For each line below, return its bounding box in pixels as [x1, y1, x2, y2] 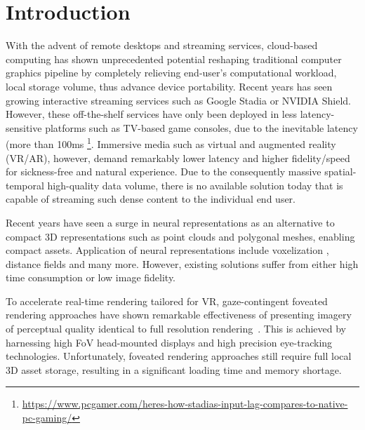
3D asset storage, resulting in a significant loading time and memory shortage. [6, 362, 342, 377]
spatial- [324, 164, 357, 179]
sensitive [6, 120, 42, 135]
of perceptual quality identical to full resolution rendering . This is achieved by [6, 321, 346, 336]
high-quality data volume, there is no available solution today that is [47, 177, 343, 192]
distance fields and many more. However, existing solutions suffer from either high [6, 256, 359, 271]
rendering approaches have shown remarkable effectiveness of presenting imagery [6, 307, 352, 322]
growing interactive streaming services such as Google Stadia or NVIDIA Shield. [6, 93, 352, 107]
